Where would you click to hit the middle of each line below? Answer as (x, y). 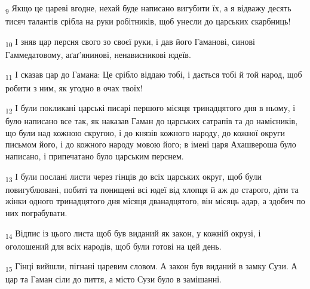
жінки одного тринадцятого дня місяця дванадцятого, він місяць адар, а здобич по (155, 201)
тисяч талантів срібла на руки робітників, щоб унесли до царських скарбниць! (148, 21)
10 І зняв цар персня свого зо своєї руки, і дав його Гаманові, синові (131, 42)
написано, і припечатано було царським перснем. (95, 156)
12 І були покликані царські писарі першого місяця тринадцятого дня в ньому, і (151, 108)
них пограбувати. (36, 212)
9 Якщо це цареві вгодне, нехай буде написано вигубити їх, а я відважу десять (148, 9)
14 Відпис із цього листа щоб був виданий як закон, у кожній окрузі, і (133, 233)
